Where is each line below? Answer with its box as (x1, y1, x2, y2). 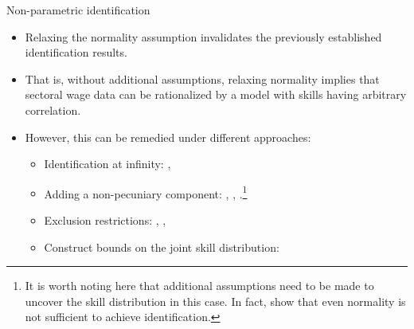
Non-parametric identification (6, 2, 150, 18)
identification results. (25, 44, 127, 61)
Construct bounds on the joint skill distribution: (44, 238, 279, 255)
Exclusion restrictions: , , (44, 212, 166, 228)
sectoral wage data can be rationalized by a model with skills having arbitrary (25, 86, 407, 103)
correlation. (25, 101, 81, 118)
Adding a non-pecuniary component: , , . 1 (44, 182, 248, 202)
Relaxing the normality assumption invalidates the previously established (25, 28, 382, 45)
